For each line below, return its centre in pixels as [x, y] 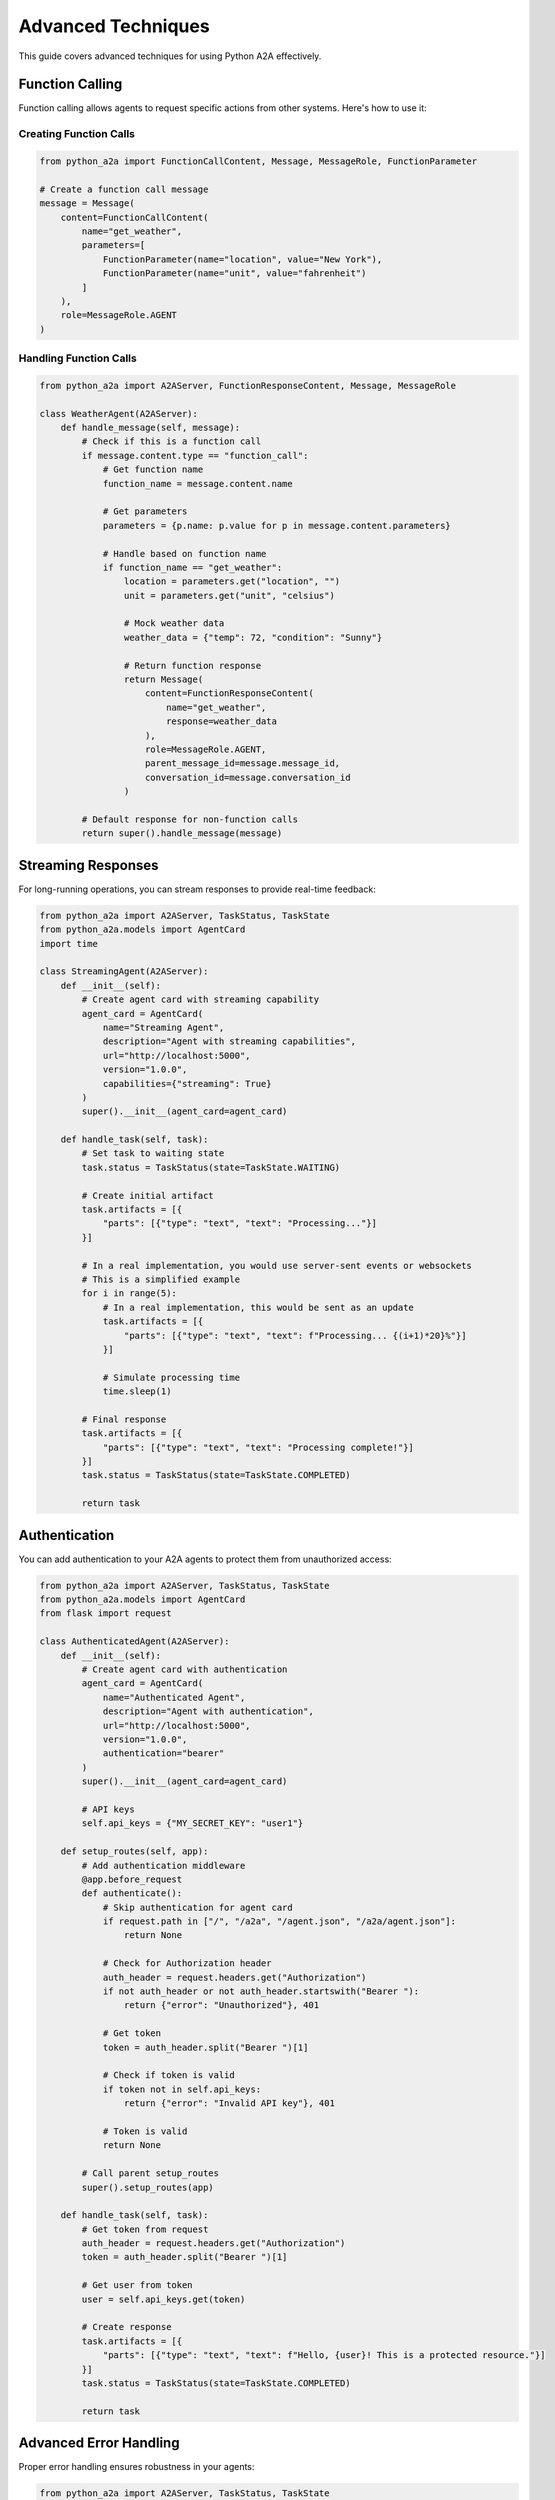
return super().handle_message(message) [182, 833]
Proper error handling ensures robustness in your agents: [136, 2467]
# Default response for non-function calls [190, 819]
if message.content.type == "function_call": [195, 455]
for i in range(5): [129, 1293]
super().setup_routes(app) [147, 2187]
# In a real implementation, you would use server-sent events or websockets [276, 1265]
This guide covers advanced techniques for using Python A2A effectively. [170, 56]
